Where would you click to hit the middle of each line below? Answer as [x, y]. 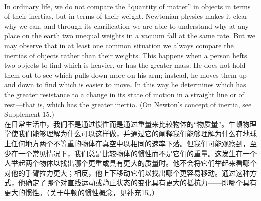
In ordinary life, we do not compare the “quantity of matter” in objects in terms [127, 6]
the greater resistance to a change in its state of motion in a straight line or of [124, 94]
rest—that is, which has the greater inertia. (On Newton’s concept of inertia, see [128, 104]
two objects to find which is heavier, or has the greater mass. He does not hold [125, 65]
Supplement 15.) [29, 114]
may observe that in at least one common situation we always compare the [119, 45]
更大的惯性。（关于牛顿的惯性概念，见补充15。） [81, 192]
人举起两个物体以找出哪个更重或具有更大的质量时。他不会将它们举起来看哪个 [130, 163]
